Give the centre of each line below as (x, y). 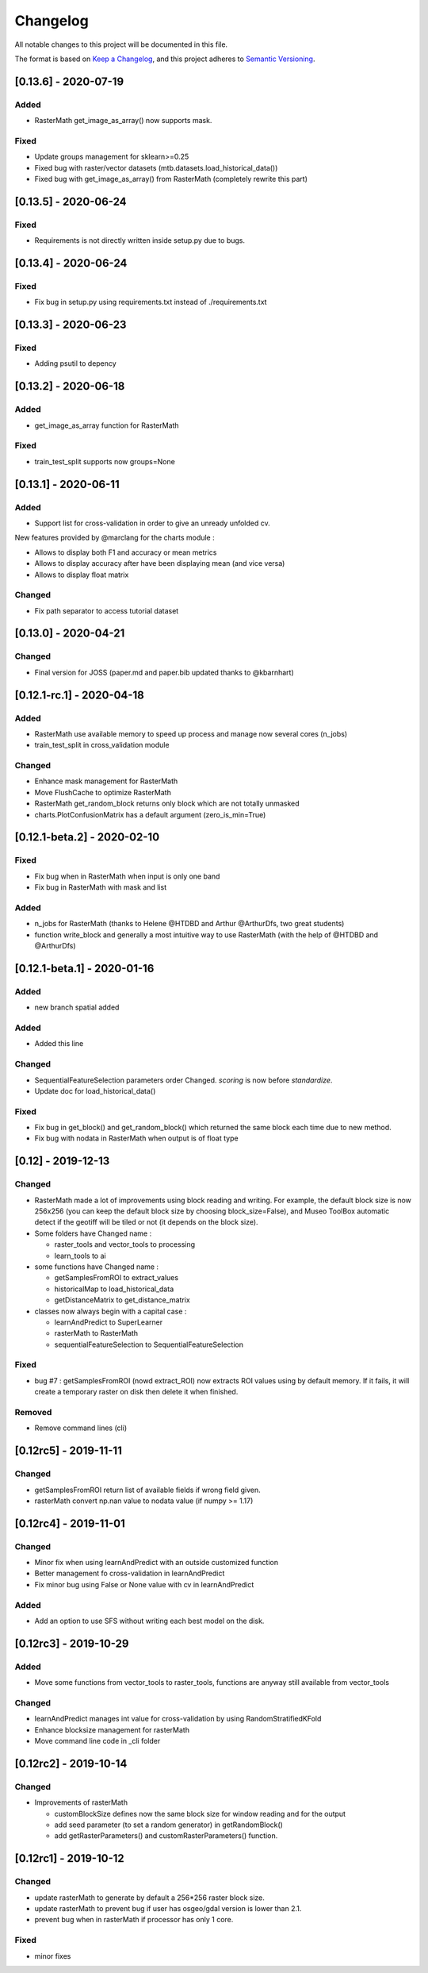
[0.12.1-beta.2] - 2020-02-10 (87, 837)
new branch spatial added (77, 1007)
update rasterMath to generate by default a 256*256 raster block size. (150, 1898)
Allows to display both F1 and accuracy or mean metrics (126, 552)
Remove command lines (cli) (80, 1428)
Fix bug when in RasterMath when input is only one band (127, 876)
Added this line (59, 1044)
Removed (33, 1413)
